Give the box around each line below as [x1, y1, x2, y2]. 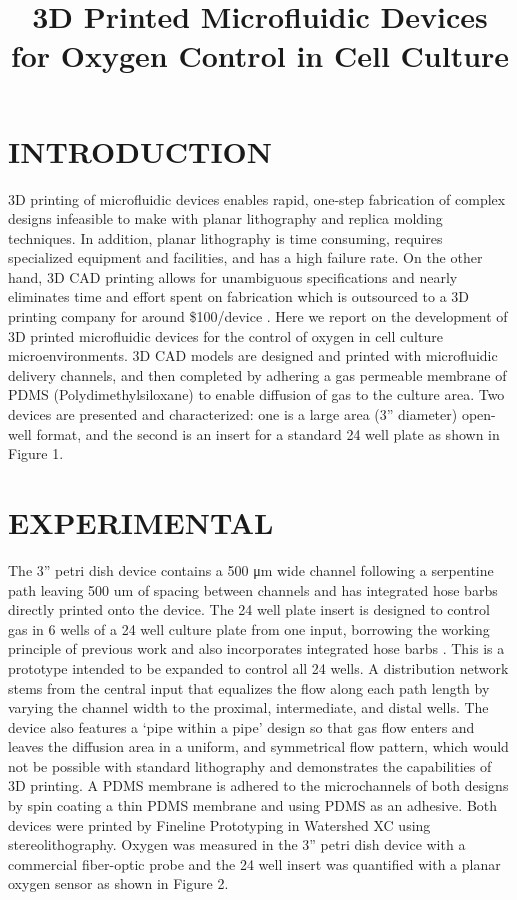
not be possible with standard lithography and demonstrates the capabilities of [8, 755, 492, 776]
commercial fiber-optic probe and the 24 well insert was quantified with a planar [8, 853, 501, 874]
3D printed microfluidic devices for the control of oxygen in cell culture [8, 325, 443, 346]
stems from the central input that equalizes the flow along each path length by [8, 677, 490, 698]
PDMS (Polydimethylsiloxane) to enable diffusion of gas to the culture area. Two [8, 384, 505, 405]
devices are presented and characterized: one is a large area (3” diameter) [8, 404, 458, 425]
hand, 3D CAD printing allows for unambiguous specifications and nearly [8, 266, 458, 287]
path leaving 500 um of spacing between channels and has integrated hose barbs [8, 579, 498, 600]
